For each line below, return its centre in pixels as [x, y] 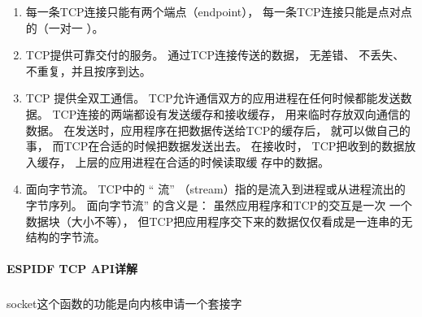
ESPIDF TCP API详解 [72, 269]
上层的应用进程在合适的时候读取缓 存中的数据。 [202, 161]
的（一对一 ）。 [65, 27]
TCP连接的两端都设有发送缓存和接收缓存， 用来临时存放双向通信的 [231, 113]
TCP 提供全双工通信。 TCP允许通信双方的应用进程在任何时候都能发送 [213, 98]
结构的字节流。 [65, 237]
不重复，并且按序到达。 [88, 70]
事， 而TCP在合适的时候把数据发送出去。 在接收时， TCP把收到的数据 [215, 146]
